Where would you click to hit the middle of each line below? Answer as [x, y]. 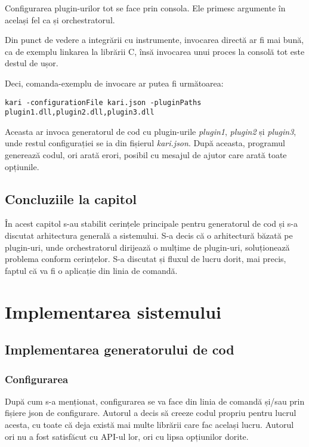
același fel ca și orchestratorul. [60, 19]
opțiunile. [22, 166]
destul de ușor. [32, 63]
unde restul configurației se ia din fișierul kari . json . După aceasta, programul [145, 143]
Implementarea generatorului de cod [120, 349]
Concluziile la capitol [71, 198]
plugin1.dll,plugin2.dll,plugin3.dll [80, 112]
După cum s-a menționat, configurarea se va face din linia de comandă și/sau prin [155, 401]
